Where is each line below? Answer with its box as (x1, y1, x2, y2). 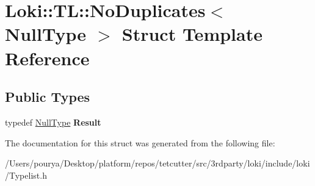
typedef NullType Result (5, 115, 101, 128)
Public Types (5, 87, 90, 106)
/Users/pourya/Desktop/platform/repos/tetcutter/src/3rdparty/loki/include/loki (5, 157, 310, 170)
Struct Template (121, 21, 262, 46)
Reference (5, 45, 90, 70)
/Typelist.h (5, 168, 47, 181)
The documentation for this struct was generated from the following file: (5, 136, 275, 149)
